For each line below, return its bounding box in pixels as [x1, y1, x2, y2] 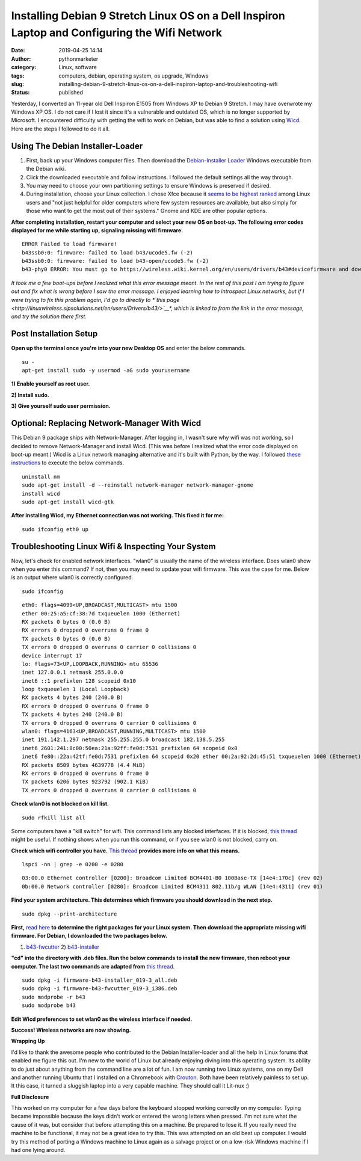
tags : [11, 72, 25, 79]
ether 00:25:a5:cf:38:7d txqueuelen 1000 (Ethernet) [22, 610, 180, 617]
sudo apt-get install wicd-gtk [22, 498, 114, 505]
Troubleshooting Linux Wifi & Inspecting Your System [11, 541, 216, 552]
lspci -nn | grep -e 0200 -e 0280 [22, 861, 123, 868]
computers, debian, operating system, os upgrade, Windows [58, 72, 209, 79]
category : [11, 64, 37, 71]
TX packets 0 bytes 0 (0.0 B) [22, 635, 111, 642]
